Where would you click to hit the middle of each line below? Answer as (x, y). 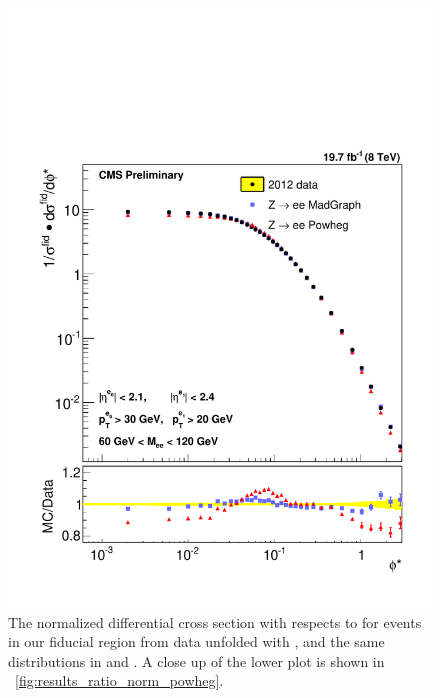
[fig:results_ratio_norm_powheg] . (119, 680)
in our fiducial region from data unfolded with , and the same (196, 641)
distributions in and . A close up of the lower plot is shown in (196, 660)
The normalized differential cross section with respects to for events (215, 621)
